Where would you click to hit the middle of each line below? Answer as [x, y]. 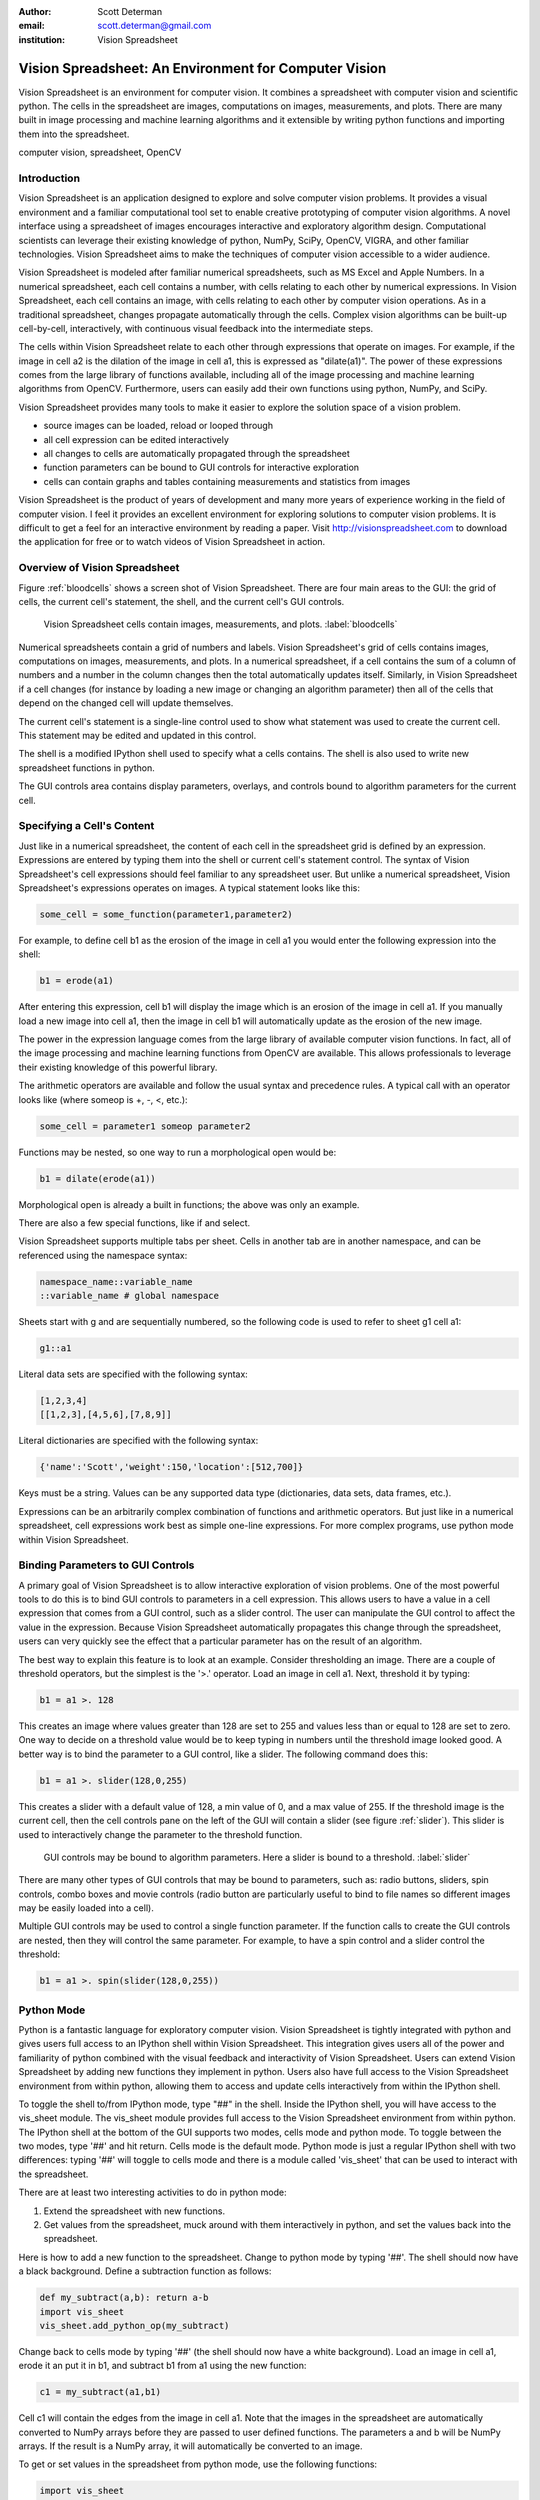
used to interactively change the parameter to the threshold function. [160, 1834]
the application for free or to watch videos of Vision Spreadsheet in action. [172, 542]
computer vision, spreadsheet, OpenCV [100, 152]
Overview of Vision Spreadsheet [99, 568]
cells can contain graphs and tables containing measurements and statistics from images [227, 481]
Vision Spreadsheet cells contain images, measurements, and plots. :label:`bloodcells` [220, 624]
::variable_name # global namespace [129, 1296]
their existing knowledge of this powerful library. [118, 1067]
